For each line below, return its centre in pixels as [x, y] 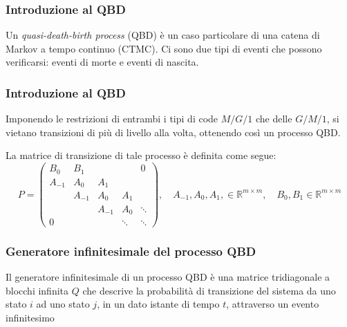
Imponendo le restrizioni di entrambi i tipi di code [112, 119]
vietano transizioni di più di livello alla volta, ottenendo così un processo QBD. [173, 132]
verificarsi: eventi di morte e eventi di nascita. [102, 62]
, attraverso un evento [273, 304]
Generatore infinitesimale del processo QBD [131, 251]
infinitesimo [30, 318]
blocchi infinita [37, 290]
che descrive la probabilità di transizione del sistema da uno [209, 290]
